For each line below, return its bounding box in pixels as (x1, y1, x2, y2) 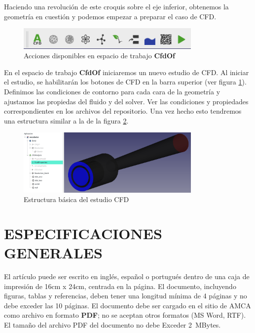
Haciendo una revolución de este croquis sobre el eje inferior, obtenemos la (4, 1, 229, 11)
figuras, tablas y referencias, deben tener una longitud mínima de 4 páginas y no (4, 291, 247, 301)
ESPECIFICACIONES (4, 223, 162, 243)
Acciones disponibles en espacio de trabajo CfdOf (24, 50, 175, 61)
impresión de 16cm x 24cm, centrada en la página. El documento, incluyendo (4, 281, 236, 291)
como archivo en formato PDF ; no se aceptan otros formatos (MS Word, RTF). (4, 310, 246, 320)
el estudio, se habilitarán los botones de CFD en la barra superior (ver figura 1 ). (4, 77, 247, 87)
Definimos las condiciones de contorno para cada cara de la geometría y (4, 86, 220, 96)
